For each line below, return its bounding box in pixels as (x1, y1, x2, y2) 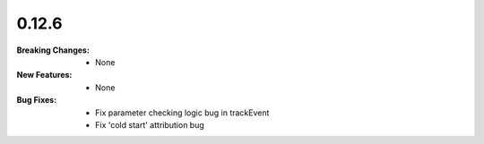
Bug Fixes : (16, 95, 57, 106)
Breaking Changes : (16, 45, 90, 55)
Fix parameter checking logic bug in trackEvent (95, 107, 270, 118)
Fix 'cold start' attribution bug (95, 119, 205, 130)
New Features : (16, 70, 73, 80)
